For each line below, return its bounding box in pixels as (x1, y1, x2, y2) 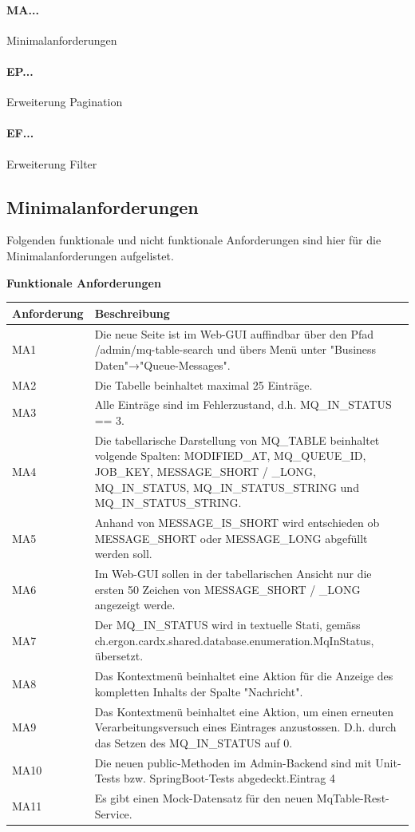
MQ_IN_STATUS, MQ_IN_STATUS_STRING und (94, 478, 359, 495)
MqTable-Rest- (316, 790, 389, 806)
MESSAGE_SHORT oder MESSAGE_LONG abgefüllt (94, 529, 368, 546)
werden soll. (94, 545, 152, 562)
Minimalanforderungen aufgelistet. (6, 247, 174, 263)
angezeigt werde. (94, 596, 176, 613)
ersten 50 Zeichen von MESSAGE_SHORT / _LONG (94, 580, 361, 597)
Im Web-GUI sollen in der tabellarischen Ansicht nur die (94, 565, 372, 582)
